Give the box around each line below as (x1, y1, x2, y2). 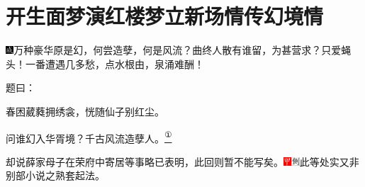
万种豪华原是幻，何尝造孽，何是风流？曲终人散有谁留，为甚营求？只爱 (13, 42, 342, 57)
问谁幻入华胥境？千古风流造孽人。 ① (6, 128, 172, 145)
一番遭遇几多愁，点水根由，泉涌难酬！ (25, 56, 204, 71)
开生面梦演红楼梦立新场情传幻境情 (6, 1, 324, 30)
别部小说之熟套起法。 (6, 168, 105, 183)
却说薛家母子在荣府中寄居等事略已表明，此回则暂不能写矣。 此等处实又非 (6, 154, 359, 169)
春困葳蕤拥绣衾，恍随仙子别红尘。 (6, 103, 164, 118)
